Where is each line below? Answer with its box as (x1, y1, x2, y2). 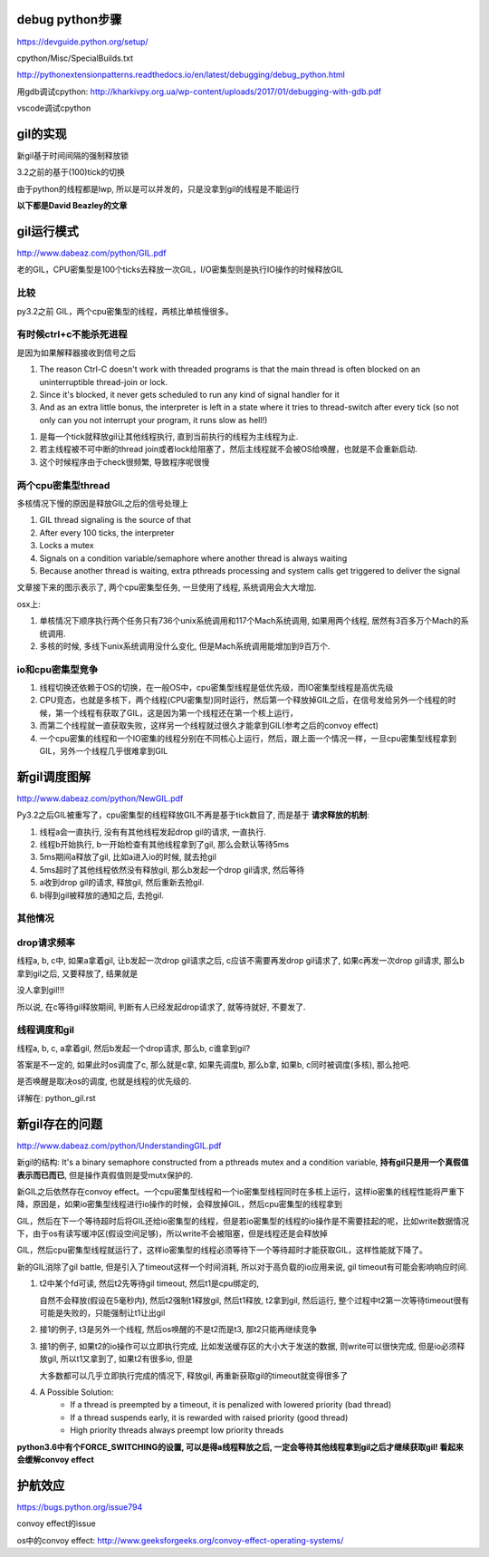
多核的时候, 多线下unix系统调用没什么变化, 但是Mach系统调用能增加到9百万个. (39, 640, 331, 652)
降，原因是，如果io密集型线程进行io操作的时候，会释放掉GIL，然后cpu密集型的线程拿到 (16, 1199, 343, 1210)
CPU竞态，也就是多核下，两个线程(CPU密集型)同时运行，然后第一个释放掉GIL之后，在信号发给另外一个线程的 (39, 694, 448, 706)
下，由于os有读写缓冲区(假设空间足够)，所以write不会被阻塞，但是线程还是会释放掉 (16, 1228, 328, 1239)
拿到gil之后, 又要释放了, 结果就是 (16, 968, 139, 979)
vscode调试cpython (16, 102, 91, 113)
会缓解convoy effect (16, 1454, 94, 1465)
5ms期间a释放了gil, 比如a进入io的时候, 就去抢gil (39, 852, 217, 863)
